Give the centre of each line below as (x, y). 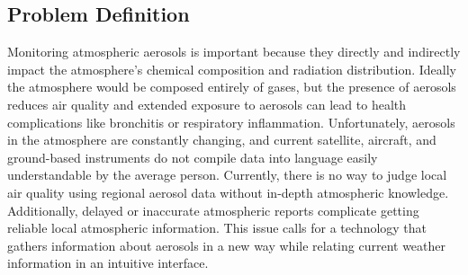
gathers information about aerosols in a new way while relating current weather (227, 245)
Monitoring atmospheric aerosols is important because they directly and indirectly (234, 52)
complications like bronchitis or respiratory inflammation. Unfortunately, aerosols (231, 122)
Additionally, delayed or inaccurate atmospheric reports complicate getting (213, 210)
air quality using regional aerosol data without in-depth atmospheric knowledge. (228, 192)
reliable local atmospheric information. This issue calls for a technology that (217, 228)
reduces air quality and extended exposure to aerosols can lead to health (207, 104)
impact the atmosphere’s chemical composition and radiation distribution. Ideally (232, 69)
